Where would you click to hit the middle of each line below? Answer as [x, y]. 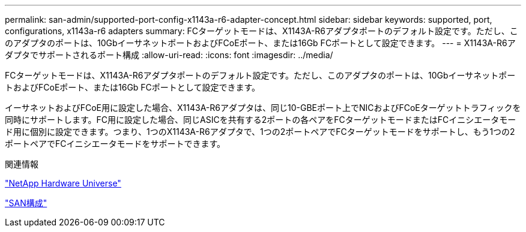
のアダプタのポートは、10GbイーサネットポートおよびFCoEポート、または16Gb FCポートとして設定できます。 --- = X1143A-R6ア [260, 43]
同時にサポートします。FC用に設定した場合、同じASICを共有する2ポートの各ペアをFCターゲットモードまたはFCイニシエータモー [261, 120]
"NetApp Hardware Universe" [63, 183]
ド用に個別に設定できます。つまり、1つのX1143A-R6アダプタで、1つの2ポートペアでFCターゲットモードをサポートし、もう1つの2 [260, 132]
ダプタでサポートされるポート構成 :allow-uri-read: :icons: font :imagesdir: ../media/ [169, 55]
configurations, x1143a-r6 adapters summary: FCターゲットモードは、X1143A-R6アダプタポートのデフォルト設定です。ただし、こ [261, 31]
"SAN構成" [26, 203]
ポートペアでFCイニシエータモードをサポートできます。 [115, 144]
